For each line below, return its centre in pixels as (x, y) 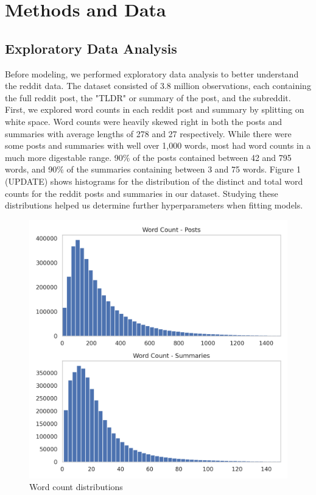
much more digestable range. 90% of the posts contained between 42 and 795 (148, 157)
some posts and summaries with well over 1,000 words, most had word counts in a (158, 145)
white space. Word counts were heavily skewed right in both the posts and (144, 121)
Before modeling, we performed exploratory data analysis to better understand (152, 73)
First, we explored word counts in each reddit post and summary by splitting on (155, 109)
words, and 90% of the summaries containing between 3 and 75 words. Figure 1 (153, 169)
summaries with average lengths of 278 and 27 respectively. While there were (148, 133)
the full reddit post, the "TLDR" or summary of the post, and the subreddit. (148, 97)
